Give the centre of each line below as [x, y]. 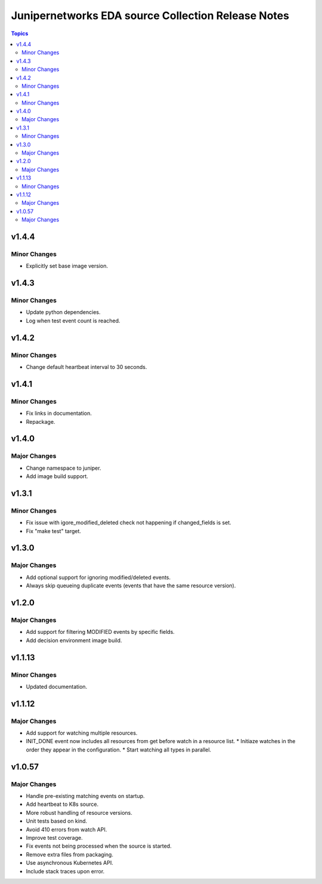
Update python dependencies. [63, 312]
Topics [20, 33]
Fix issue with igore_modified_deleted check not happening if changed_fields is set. [129, 523]
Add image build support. [57, 476]
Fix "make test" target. [54, 531]
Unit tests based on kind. [57, 821]
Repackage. [41, 421]
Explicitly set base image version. [67, 266]
